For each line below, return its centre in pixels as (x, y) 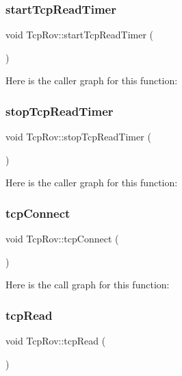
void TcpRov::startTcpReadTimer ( (79, 35)
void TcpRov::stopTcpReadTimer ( (78, 137)
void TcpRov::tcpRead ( (56, 341)
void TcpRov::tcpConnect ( (62, 239)
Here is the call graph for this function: (88, 285)
